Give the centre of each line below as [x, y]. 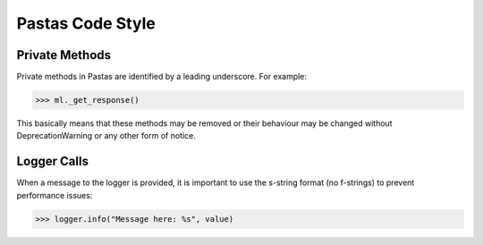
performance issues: [55, 195]
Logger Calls [53, 161]
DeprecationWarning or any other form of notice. [106, 136]
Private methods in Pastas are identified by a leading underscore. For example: [162, 77]
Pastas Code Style [86, 23]
